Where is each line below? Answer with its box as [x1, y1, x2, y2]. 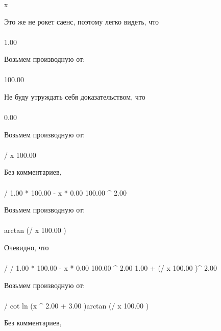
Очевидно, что [4, 242, 49, 252]
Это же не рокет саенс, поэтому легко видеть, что [4, 16, 159, 27]
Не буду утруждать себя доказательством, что [4, 91, 145, 102]
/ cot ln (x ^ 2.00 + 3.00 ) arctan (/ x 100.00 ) [4, 300, 149, 311]
